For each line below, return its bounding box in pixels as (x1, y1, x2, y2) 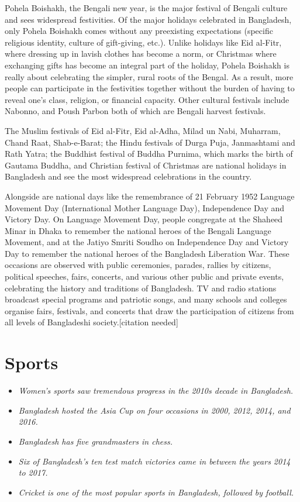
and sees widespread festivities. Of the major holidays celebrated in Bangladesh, (5, 13, 292, 25)
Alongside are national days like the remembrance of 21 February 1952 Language (5, 190, 295, 202)
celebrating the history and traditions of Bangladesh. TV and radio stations (5, 281, 277, 294)
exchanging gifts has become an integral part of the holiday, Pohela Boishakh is (5, 59, 289, 71)
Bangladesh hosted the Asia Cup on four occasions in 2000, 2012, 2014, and (18, 404, 291, 416)
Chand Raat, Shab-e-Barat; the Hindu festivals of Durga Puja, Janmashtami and (5, 136, 295, 148)
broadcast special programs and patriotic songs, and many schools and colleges (5, 293, 287, 305)
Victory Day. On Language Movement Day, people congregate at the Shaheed (5, 213, 283, 225)
